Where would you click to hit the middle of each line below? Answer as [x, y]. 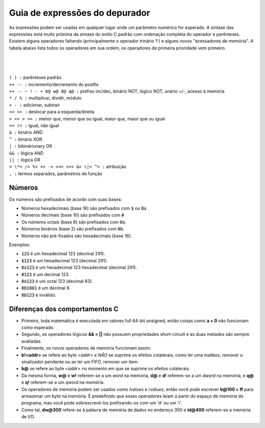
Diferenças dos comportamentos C [64, 309]
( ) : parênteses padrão [35, 77]
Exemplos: [20, 245]
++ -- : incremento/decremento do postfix [54, 84]
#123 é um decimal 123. [45, 274]
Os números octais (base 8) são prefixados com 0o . [74, 222]
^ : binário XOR [26, 139]
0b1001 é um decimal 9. [46, 288]
